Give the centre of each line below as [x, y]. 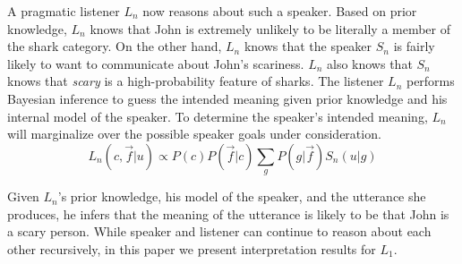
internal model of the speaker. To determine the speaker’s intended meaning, [218, 116]
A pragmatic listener [64, 11]
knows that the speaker [308, 46]
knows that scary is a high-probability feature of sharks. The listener [196, 81]
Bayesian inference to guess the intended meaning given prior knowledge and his [227, 98]
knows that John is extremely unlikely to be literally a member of [270, 28]
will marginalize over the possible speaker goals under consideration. [194, 134]
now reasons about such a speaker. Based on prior [280, 11]
